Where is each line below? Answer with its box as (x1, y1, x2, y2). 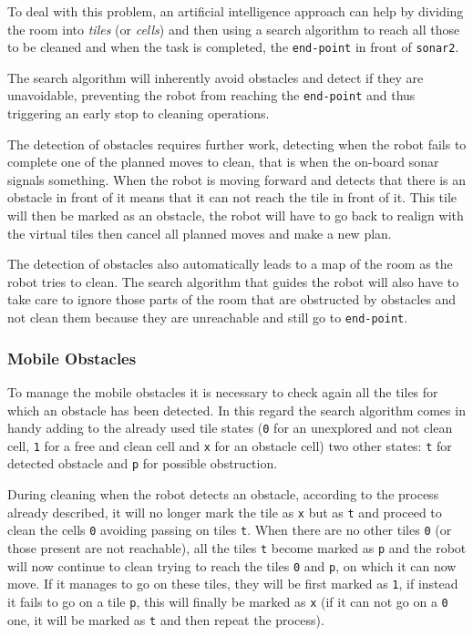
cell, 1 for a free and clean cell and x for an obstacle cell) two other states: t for (7, 436, 452, 455)
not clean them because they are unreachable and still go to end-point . (7, 308, 408, 327)
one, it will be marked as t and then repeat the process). (7, 610, 324, 629)
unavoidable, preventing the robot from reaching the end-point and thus (7, 86, 416, 105)
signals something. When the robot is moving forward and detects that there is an (7, 169, 467, 189)
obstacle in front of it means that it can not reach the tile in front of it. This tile (7, 188, 458, 207)
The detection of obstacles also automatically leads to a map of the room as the (7, 254, 453, 273)
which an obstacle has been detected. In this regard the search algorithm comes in (7, 400, 466, 419)
